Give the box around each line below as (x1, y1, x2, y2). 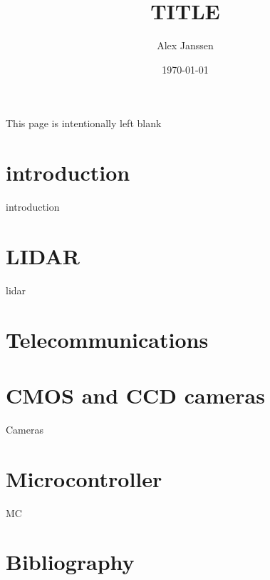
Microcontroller (6, 464, 162, 493)
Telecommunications (6, 324, 209, 354)
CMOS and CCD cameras (6, 380, 265, 409)
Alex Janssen (157, 38, 214, 53)
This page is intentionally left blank (6, 116, 162, 131)
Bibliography (6, 547, 135, 576)
